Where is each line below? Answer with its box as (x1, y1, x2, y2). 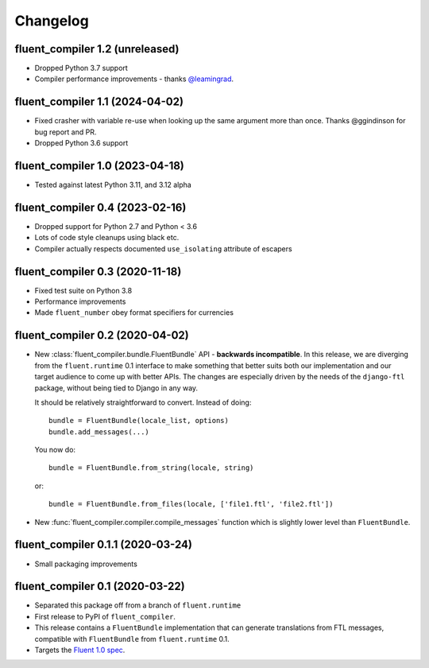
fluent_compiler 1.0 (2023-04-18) (14, 159, 184, 173)
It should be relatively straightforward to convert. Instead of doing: (34, 398, 252, 407)
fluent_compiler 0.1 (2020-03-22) (14, 580, 186, 593)
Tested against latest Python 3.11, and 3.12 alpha (34, 180, 192, 190)
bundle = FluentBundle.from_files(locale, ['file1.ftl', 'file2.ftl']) (48, 499, 334, 509)
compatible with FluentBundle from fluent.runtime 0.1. (34, 634, 230, 643)
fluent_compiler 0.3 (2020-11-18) (14, 265, 182, 278)
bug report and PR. (34, 127, 97, 137)
